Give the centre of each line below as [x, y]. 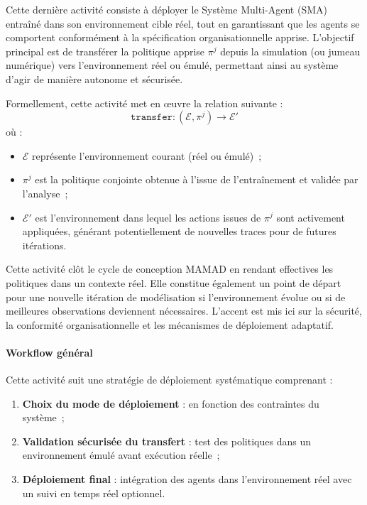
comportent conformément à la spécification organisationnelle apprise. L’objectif [180, 37]
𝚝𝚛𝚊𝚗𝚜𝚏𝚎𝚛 [152, 118]
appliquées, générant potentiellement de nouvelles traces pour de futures [179, 231]
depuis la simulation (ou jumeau [290, 51]
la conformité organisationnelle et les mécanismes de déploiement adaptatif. [170, 324]
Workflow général [49, 352]
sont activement [311, 217]
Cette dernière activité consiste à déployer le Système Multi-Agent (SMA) [166, 9]
